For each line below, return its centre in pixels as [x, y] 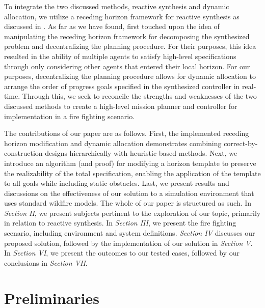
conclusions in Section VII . [46, 262]
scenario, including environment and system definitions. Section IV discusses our [130, 233]
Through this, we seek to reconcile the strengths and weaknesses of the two [139, 96]
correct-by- [241, 143]
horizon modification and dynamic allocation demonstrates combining [113, 143]
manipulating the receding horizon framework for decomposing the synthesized [127, 36]
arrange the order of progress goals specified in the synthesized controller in [122, 86]
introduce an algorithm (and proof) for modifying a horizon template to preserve [130, 163]
